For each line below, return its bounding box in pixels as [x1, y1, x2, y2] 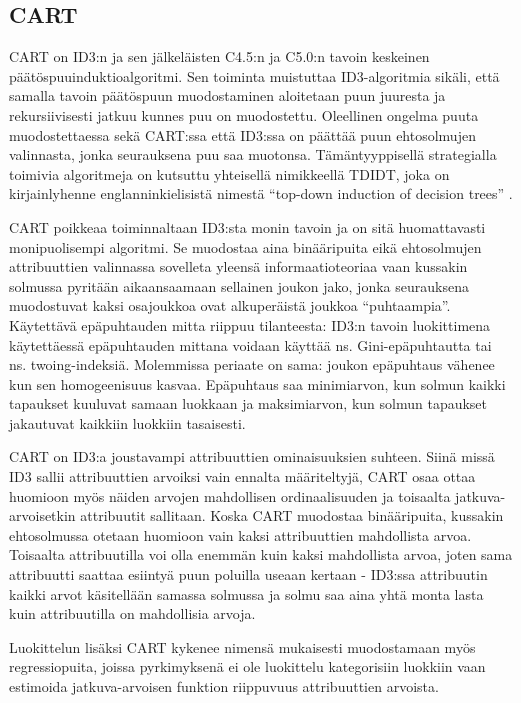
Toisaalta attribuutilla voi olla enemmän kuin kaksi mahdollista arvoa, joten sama [9, 544, 513, 565]
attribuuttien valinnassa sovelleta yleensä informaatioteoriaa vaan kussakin [9, 256, 468, 277]
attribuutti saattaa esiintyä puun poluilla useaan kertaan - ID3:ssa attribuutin [9, 564, 488, 585]
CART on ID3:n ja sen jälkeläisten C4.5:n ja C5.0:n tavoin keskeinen [9, 46, 430, 67]
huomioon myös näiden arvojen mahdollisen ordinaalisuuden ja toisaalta [9, 485, 451, 506]
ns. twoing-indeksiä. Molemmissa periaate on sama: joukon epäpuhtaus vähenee [9, 354, 495, 375]
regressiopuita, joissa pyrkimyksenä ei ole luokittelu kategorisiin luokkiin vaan [9, 656, 486, 677]
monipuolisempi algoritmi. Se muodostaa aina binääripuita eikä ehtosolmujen [9, 236, 482, 257]
